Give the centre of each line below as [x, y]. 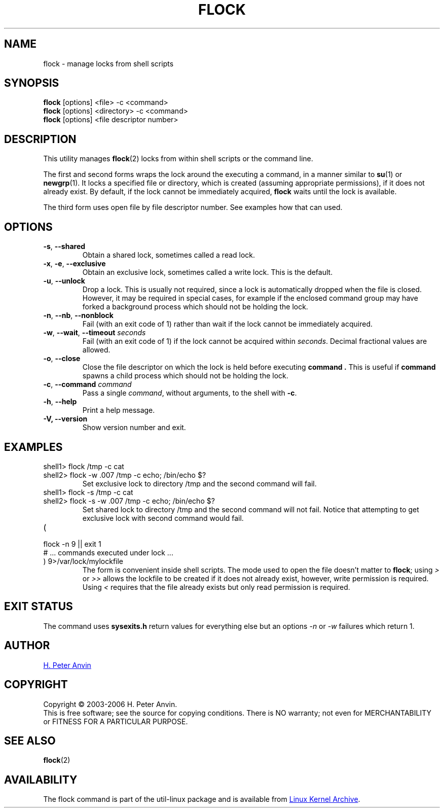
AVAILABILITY [41, 780]
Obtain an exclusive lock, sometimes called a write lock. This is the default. [208, 272]
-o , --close [62, 359]
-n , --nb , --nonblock [78, 315]
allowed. [96, 350]
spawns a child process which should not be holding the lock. [185, 376]
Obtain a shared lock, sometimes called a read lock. [169, 255]
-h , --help [60, 402]
